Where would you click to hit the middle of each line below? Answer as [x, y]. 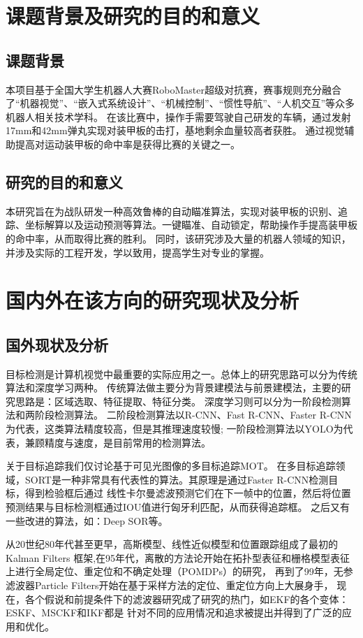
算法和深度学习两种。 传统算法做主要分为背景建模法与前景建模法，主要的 [173, 387]
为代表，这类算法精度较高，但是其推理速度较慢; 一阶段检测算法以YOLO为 [175, 429]
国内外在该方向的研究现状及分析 [153, 300]
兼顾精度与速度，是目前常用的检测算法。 [118, 442]
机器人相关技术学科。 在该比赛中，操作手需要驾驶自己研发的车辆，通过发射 [178, 116]
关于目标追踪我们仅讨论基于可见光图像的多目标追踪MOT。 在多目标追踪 [171, 466]
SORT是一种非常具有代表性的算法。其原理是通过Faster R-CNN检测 [177, 479]
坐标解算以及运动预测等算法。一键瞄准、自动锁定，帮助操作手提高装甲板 [191, 225]
